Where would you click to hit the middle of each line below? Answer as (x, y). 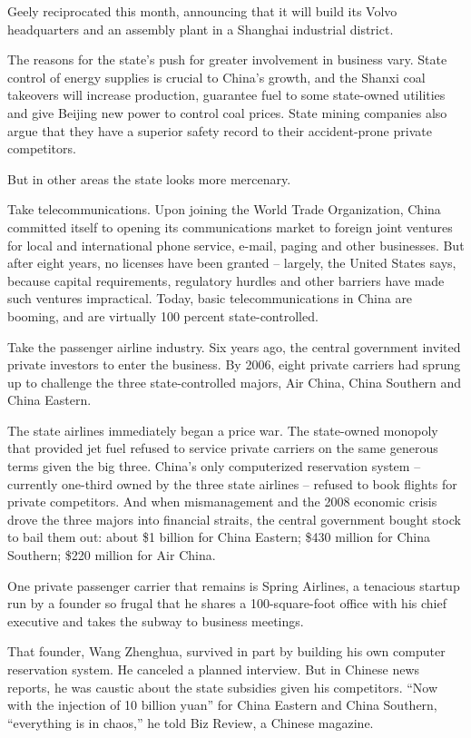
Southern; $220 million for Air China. (112, 555)
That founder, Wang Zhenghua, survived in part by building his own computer (226, 651)
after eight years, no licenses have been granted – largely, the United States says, (232, 263)
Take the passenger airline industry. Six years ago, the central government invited (234, 346)
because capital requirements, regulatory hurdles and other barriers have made (226, 280)
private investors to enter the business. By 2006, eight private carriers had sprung (234, 364)
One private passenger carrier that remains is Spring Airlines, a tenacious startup (234, 585)
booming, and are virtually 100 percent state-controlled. (163, 315)
